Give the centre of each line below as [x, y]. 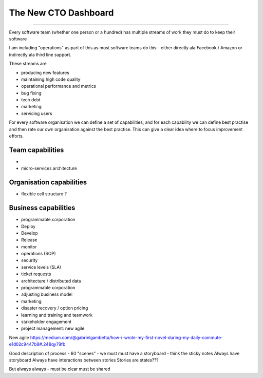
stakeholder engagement [46, 321]
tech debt [31, 100]
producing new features [45, 73]
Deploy [28, 226]
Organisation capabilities [48, 182]
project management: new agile [53, 328]
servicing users [37, 113]
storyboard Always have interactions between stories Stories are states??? [84, 360]
